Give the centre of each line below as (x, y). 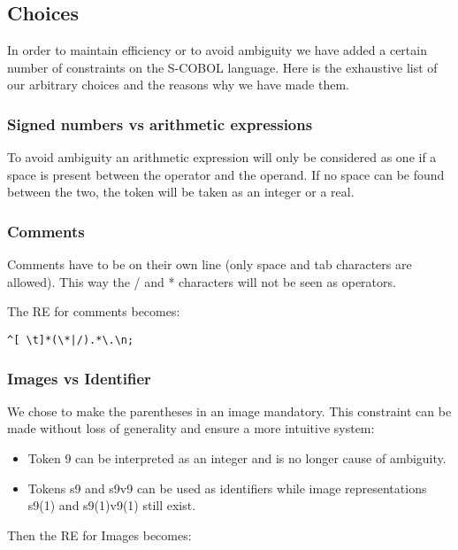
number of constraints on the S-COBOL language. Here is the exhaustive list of (222, 67)
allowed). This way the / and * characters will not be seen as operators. (202, 281)
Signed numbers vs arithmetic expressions (160, 124)
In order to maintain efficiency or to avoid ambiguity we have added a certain (217, 50)
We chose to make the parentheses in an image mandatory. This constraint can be (229, 411)
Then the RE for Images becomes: (99, 535)
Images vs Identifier (79, 378)
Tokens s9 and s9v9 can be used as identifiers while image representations (227, 488)
